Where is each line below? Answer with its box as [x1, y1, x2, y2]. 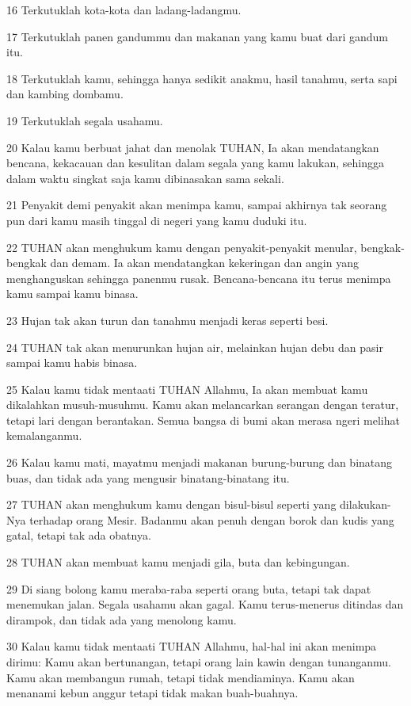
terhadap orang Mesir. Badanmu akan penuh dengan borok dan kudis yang [29, 511, 394, 528]
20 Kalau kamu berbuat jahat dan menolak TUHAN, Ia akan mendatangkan [6, 139, 379, 155]
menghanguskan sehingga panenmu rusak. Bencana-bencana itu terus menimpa [6, 269, 391, 286]
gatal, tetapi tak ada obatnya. [6, 527, 151, 544]
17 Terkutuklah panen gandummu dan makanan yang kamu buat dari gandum [6, 28, 388, 44]
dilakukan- [340, 496, 391, 513]
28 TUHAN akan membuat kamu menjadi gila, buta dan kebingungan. [6, 554, 350, 571]
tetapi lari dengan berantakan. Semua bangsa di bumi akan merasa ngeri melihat [6, 411, 400, 428]
